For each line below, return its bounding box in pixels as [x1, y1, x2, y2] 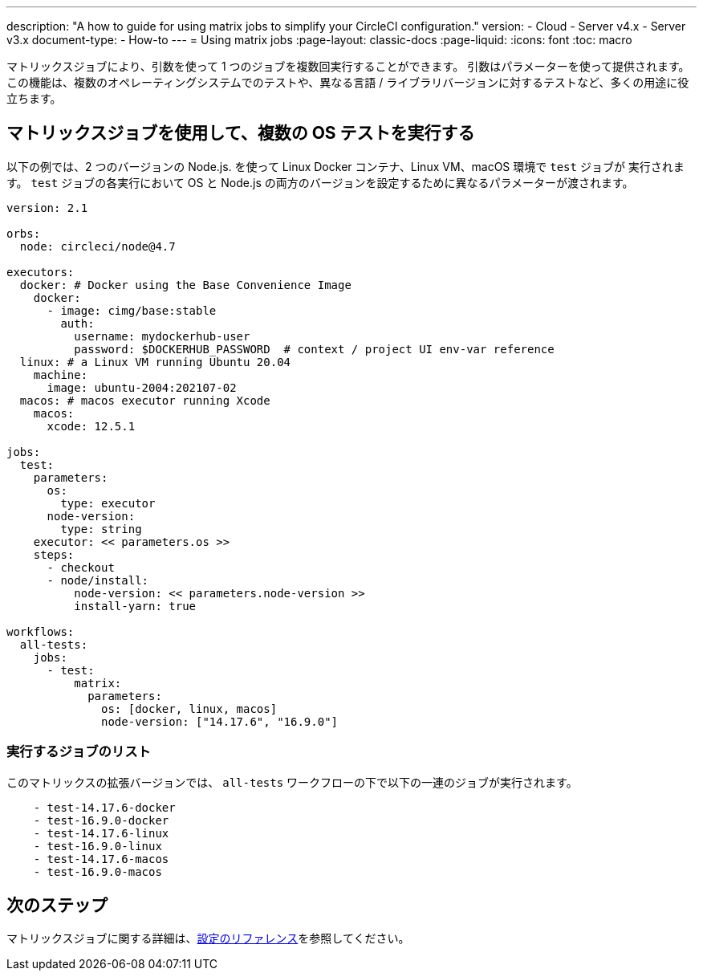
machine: [33, 368, 88, 381]
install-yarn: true [74, 599, 197, 613]
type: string [60, 522, 142, 535]
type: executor [60, 496, 156, 510]
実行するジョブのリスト [6, 743, 151, 760]
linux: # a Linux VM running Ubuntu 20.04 [19, 355, 291, 368]
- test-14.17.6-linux [33, 826, 169, 840]
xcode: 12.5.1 [47, 419, 136, 433]
